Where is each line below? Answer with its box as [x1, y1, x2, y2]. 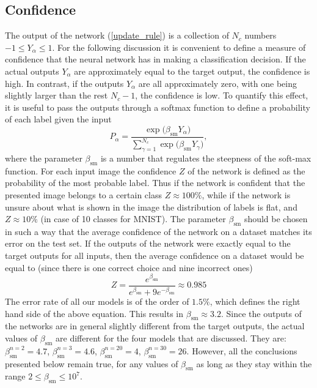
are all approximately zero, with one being [138, 76, 297, 89]
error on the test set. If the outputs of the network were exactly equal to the [5, 237, 291, 250]
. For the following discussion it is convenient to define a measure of [52, 40, 306, 53]
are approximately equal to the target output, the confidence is [74, 64, 310, 77]
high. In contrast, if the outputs [5, 76, 124, 89]
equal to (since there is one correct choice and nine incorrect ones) [5, 261, 253, 274]
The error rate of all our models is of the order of [5, 295, 189, 308]
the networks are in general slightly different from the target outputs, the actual [5, 319, 305, 332]
